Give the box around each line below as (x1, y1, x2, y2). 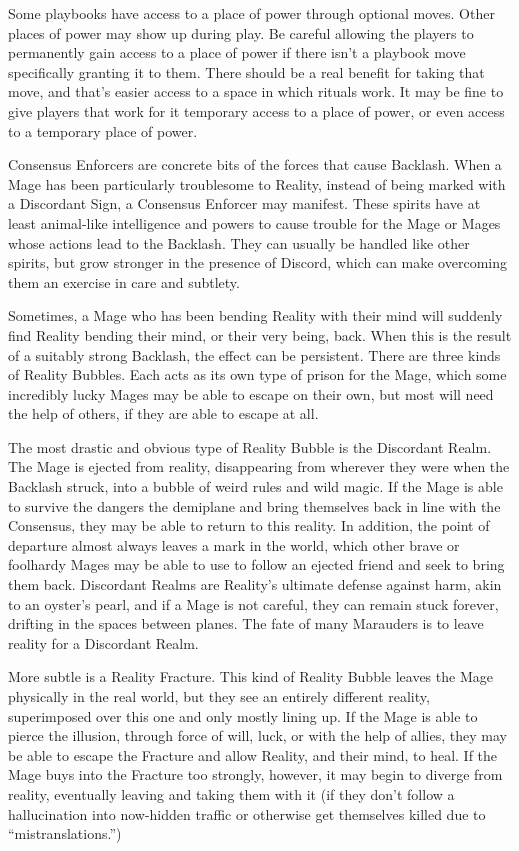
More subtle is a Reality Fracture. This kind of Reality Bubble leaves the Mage (8, 666, 493, 687)
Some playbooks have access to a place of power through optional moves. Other (8, 3, 495, 23)
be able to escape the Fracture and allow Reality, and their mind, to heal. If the (8, 744, 498, 765)
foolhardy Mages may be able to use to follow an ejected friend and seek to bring (8, 554, 505, 575)
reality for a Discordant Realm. (8, 632, 199, 653)
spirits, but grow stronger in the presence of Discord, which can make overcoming (8, 252, 507, 273)
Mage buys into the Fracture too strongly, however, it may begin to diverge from (8, 764, 503, 785)
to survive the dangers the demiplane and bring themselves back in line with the (8, 495, 501, 516)
